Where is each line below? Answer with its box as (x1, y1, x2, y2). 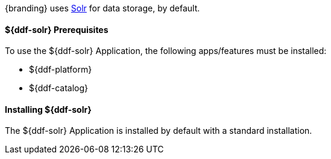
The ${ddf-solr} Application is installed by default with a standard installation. (5, 125, 312, 136)
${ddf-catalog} (29, 83, 89, 94)
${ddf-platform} (29, 64, 92, 75)
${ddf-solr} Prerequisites (5, 24, 109, 35)
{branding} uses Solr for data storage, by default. (5, 3, 200, 13)
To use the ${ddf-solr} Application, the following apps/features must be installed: (5, 46, 327, 56)
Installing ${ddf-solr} (5, 104, 92, 115)
